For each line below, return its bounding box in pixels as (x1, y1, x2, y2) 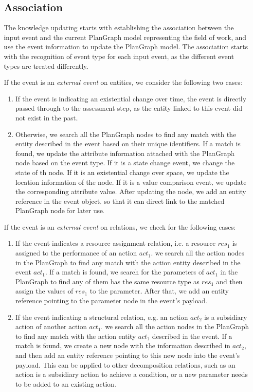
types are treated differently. (4, 60, 89, 71)
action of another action (15, 321, 87, 332)
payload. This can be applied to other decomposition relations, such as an (15, 359, 235, 370)
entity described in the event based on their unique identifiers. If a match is (15, 138, 241, 149)
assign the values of (15, 286, 73, 296)
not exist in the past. (15, 112, 78, 122)
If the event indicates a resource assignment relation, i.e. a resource (15, 238, 216, 248)
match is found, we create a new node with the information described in (15, 340, 231, 351)
